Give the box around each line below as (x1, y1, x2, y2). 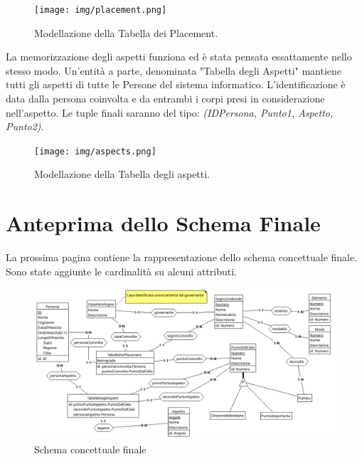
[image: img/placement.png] (34, 5, 167, 15)
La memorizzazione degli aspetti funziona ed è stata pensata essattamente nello (6, 49, 352, 64)
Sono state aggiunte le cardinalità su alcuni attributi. (6, 263, 237, 278)
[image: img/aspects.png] (34, 146, 156, 157)
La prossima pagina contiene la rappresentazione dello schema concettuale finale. (6, 250, 358, 265)
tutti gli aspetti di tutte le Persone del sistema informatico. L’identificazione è (6, 77, 346, 92)
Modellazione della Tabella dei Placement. (34, 25, 218, 40)
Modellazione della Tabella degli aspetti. (34, 167, 211, 181)
